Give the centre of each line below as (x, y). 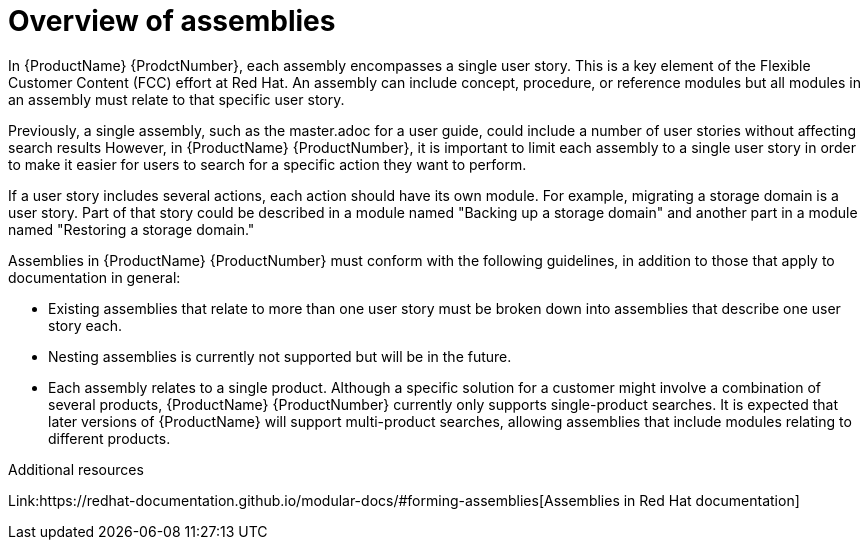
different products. (109, 438)
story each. (85, 325)
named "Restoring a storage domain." (131, 229)
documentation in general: (94, 277)
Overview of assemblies (172, 21)
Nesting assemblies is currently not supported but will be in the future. (280, 356)
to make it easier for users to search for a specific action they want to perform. (267, 164)
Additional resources (76, 469)
